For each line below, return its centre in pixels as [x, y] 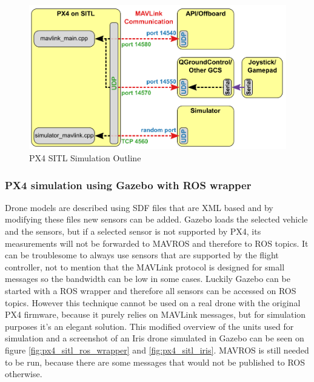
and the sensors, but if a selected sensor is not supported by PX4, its [133, 231]
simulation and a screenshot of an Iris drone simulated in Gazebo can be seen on [155, 338]
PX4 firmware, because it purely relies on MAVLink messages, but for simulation [155, 314]
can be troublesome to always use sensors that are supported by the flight [142, 255]
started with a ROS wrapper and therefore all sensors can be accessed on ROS [151, 291]
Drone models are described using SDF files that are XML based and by [139, 207]
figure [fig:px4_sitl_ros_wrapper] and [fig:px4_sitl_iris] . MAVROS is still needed [157, 350]
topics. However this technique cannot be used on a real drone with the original [153, 302]
